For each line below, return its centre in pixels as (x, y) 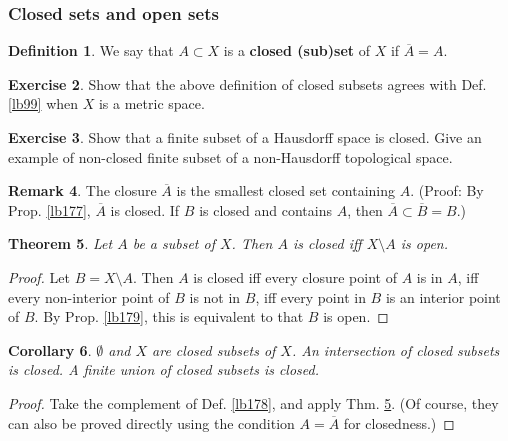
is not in (215, 296)
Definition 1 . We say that (91, 50)
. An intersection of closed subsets (395, 349)
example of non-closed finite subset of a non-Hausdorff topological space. (230, 156)
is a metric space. (151, 103)
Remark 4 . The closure (82, 190)
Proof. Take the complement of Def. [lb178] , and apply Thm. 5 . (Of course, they (253, 402)
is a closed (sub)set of (296, 50)
